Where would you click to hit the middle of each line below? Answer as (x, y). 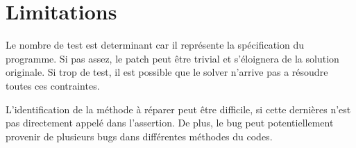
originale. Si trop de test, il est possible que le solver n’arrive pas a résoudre (167, 72)
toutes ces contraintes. (53, 85)
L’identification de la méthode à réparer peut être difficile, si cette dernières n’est (178, 109)
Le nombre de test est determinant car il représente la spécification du (155, 45)
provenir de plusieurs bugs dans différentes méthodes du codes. (139, 136)
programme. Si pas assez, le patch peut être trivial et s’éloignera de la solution (172, 58)
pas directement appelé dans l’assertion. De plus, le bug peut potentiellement (170, 123)
